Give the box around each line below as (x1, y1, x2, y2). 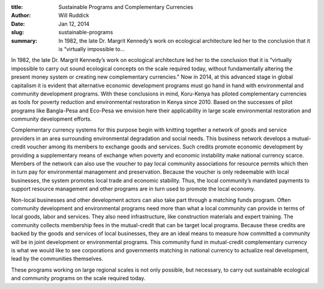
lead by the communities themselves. (11, 255, 103, 263)
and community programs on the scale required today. (11, 275, 146, 282)
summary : (11, 37, 38, 44)
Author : (11, 12, 31, 19)
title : (11, 4, 23, 10)
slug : (11, 29, 24, 36)
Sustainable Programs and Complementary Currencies (58, 4, 193, 10)
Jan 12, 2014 (58, 20, 90, 27)
